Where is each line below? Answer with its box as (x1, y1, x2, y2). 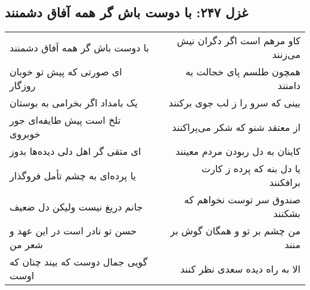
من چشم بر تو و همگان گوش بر (170, 224, 300, 238)
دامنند (277, 78, 300, 93)
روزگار (10, 78, 36, 93)
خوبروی (10, 127, 41, 141)
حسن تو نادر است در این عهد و (10, 224, 137, 238)
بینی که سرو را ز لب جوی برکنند (168, 96, 300, 110)
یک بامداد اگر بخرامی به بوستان (10, 96, 138, 110)
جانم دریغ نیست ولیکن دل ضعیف (10, 199, 143, 213)
